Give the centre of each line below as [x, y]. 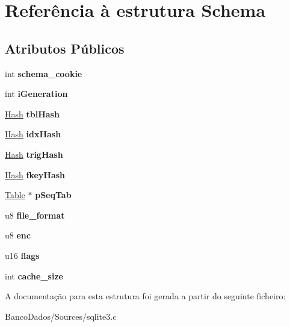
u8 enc [18, 235]
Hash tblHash [32, 114]
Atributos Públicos [65, 48]
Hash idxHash [33, 134]
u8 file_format [35, 215]
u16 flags [22, 255]
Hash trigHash [34, 154]
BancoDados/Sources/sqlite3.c [61, 316]
